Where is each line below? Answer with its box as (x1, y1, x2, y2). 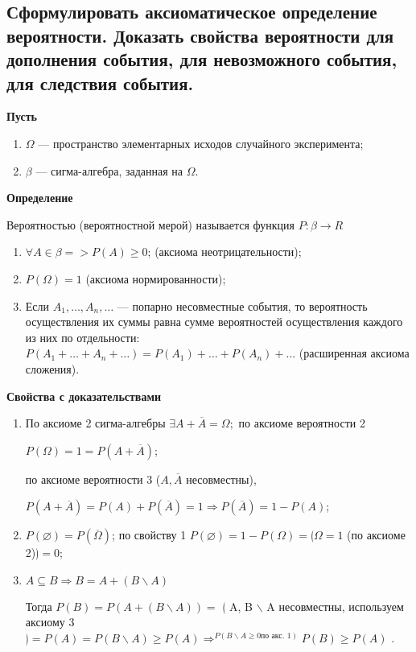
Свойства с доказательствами (6, 387, 162, 404)
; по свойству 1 (112, 526, 187, 543)
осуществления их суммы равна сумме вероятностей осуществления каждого (25, 313, 403, 330)
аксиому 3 (25, 613, 75, 630)
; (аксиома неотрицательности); (147, 243, 302, 260)
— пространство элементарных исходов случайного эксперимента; (38, 134, 364, 151)
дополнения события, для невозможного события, (6, 47, 397, 72)
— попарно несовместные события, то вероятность (117, 297, 368, 314)
